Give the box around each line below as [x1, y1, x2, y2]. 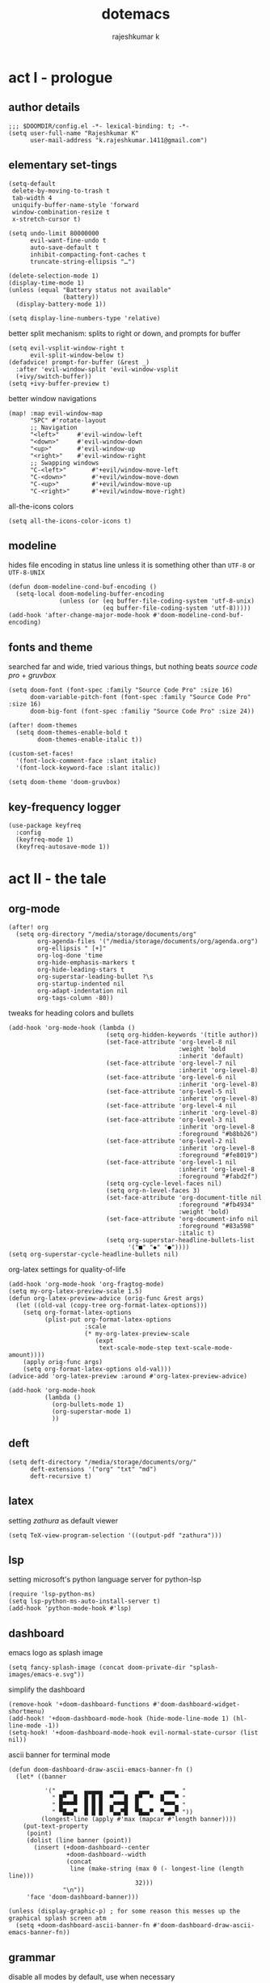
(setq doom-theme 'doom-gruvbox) [8, 778, 121, 786]
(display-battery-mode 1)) [15, 300, 107, 308]
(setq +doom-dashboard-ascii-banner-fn [15, 1922, 150, 1930]
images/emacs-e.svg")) [8, 1671, 85, 1679]
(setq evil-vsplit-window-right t [8, 344, 125, 352]
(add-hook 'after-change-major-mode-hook [8, 612, 150, 620]
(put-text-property [23, 1822, 89, 1831]
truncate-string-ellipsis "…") [29, 257, 136, 265]
